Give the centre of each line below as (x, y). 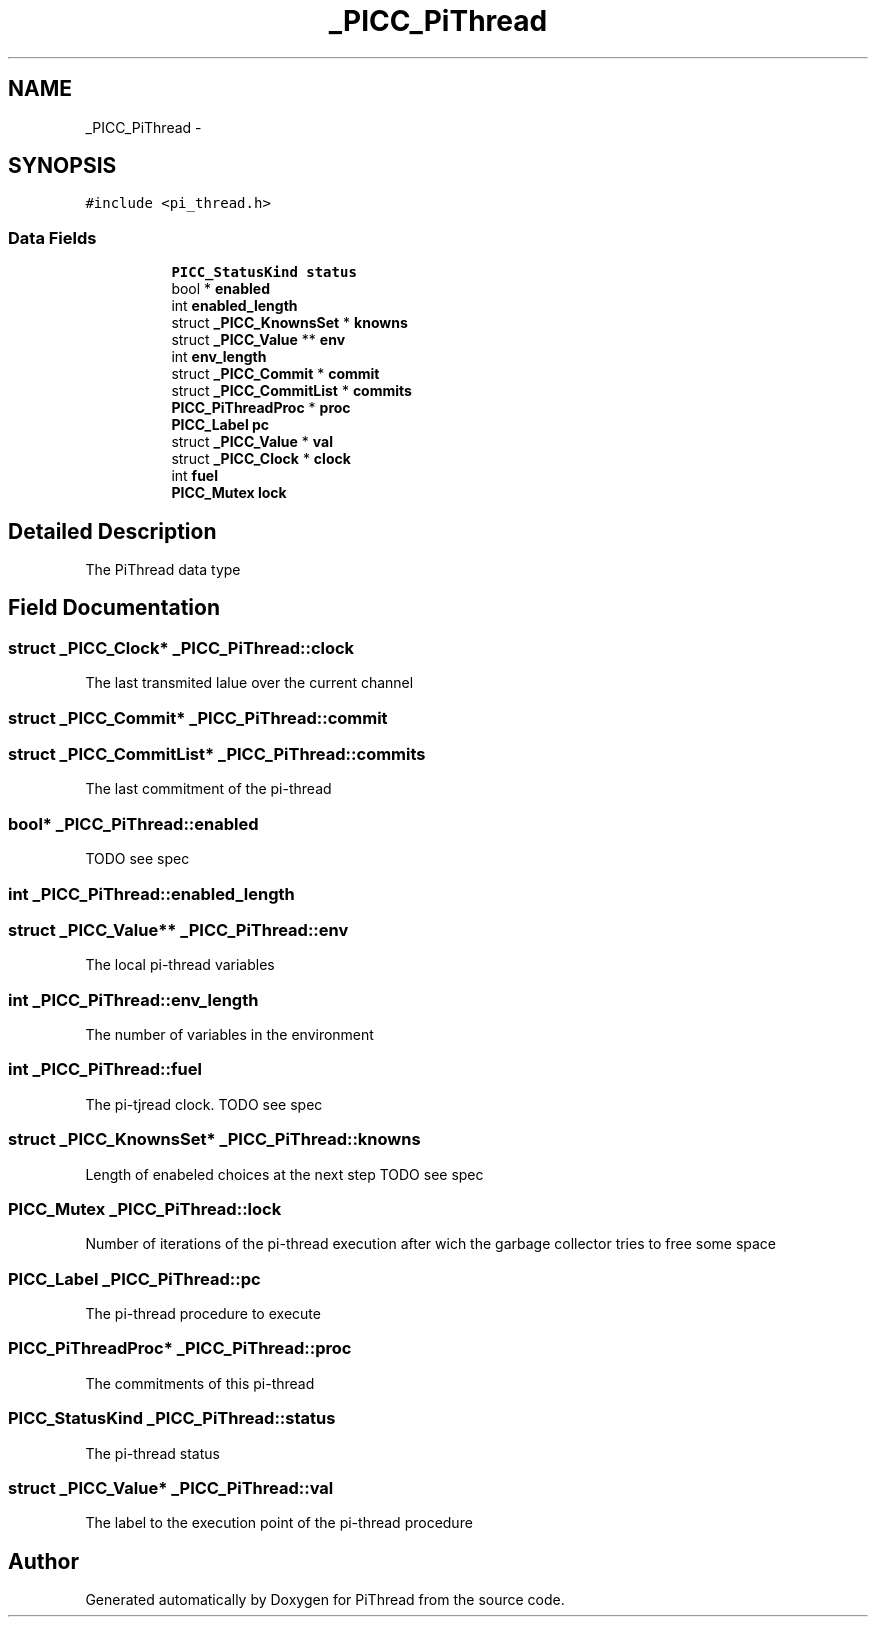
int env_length (219, 357)
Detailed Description (112, 531)
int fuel (194, 476)
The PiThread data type (163, 570)
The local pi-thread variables (180, 965)
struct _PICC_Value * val (252, 442)
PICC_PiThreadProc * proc (261, 408)
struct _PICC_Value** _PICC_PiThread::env (178, 929)
